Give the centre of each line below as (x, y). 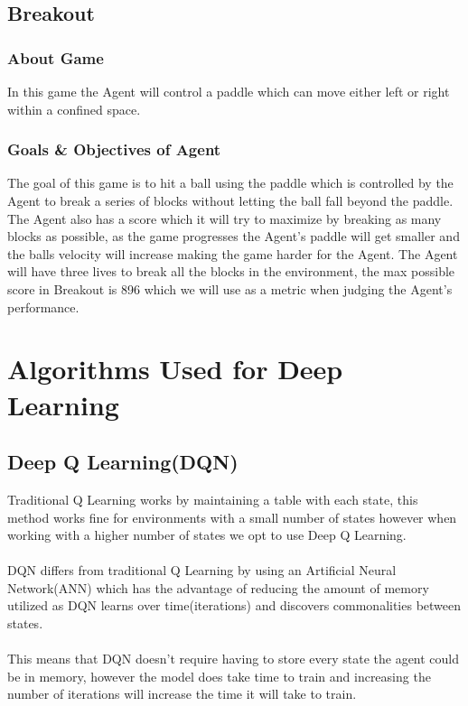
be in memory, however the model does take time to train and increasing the (219, 676)
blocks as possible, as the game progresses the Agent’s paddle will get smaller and (234, 236)
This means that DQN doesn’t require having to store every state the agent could (234, 659)
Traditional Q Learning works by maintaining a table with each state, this (213, 499)
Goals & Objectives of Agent (114, 149)
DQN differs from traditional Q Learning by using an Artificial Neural (202, 570)
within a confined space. (74, 109)
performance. (43, 307)
